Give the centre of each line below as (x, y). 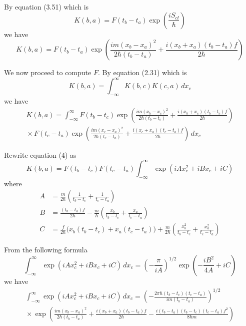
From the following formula (46, 250)
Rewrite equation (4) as (40, 154)
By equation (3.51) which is (46, 7)
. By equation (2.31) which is (142, 72)
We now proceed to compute (48, 72)
